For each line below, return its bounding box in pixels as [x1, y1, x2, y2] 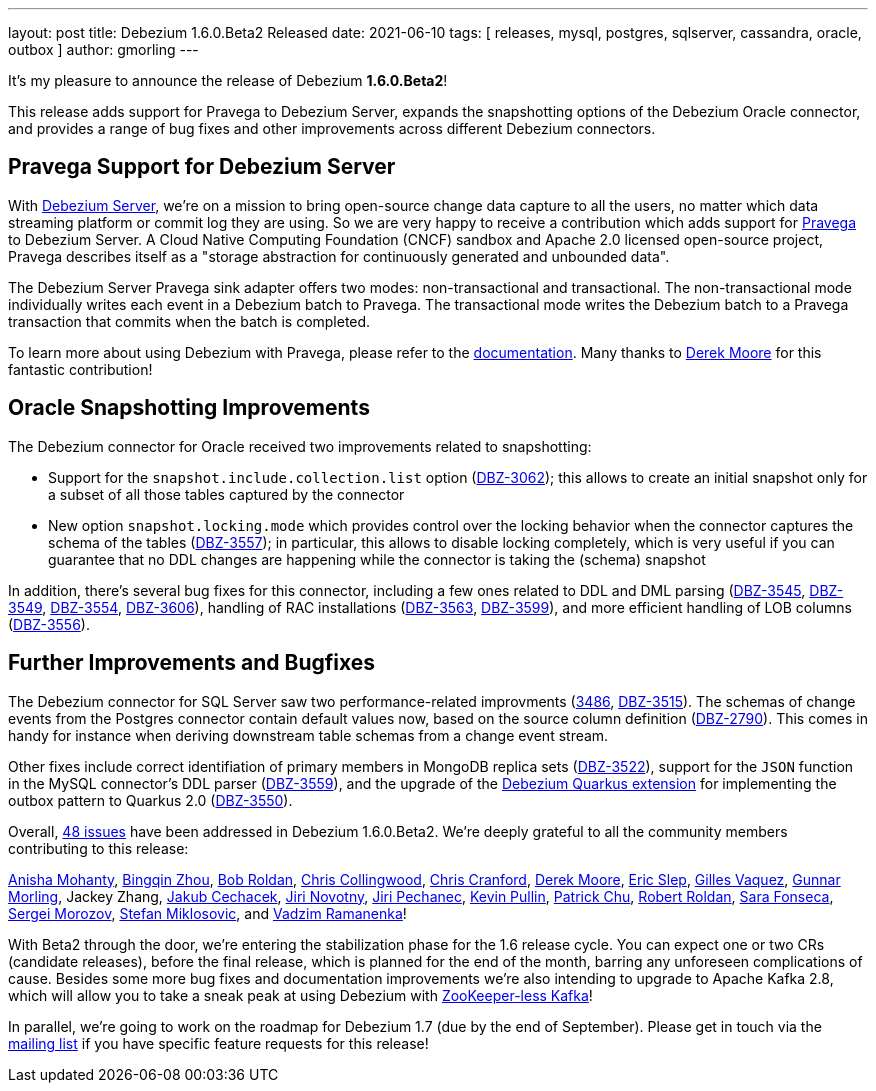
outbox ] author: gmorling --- [8, 41, 199, 58]
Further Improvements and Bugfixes [8, 650, 376, 676]
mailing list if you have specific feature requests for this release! [8, 1034, 429, 1052]
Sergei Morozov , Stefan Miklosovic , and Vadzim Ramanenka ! [8, 904, 407, 922]
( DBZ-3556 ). [8, 615, 90, 633]
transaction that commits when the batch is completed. [8, 312, 371, 330]
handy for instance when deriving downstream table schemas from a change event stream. [8, 726, 609, 744]
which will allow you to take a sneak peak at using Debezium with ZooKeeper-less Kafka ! [8, 986, 593, 1004]
